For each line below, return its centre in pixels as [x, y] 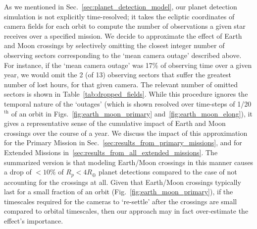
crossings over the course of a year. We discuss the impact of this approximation [126, 133]
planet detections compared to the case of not [168, 172]
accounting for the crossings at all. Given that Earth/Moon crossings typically [123, 182]
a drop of [18, 172]
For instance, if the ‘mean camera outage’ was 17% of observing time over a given [128, 65]
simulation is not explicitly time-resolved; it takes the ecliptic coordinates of [119, 16]
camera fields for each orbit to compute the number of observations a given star [125, 26]
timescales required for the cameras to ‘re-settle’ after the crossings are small [121, 201]
